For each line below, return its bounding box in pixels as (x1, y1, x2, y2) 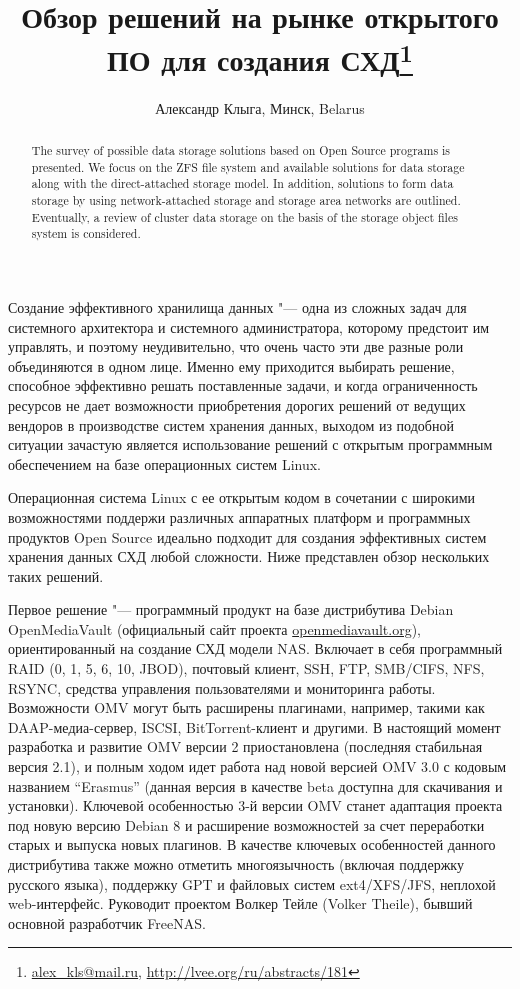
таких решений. (8, 565, 104, 586)
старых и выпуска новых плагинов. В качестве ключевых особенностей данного (8, 834, 496, 855)
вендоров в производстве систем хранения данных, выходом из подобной (8, 414, 454, 435)
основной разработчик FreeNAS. (8, 912, 206, 933)
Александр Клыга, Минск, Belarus (155, 97, 365, 118)
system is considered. (31, 225, 141, 242)
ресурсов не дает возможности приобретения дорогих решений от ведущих (8, 394, 466, 415)
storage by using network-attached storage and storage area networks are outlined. (31, 192, 461, 208)
